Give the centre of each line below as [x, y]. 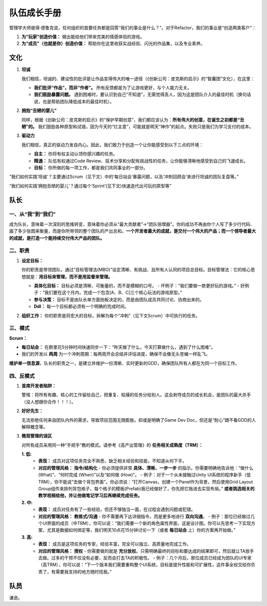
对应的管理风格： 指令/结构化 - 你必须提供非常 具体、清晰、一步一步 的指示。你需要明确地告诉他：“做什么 [146, 468]
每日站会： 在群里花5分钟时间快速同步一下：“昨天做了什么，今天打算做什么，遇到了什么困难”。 [118, 347]
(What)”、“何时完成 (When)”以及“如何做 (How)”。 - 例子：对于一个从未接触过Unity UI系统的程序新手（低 [145, 475]
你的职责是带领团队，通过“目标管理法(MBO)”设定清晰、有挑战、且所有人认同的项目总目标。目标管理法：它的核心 [136, 270]
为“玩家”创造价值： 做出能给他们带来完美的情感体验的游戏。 [83, 37]
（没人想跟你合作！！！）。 [49, 402]
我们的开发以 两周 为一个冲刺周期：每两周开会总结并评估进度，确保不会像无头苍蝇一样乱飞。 [116, 354]
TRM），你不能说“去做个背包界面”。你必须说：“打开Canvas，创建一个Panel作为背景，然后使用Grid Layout [146, 481]
